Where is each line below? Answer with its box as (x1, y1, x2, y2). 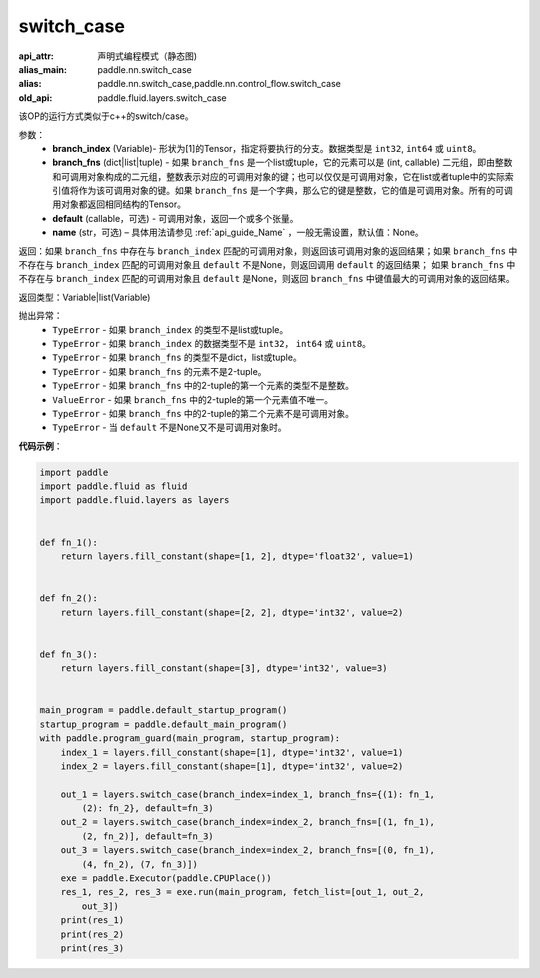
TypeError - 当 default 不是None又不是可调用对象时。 (52, 421, 287, 434)
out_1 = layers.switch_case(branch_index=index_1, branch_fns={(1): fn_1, (60, 788, 435, 800)
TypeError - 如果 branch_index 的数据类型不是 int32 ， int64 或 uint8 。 (52, 337, 372, 349)
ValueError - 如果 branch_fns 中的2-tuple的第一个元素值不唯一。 (52, 393, 334, 405)
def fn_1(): (39, 536, 99, 548)
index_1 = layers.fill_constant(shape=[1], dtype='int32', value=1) (60, 746, 404, 758)
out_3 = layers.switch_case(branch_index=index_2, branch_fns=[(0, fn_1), (60, 845, 435, 856)
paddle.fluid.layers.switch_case (97, 91, 227, 104)
